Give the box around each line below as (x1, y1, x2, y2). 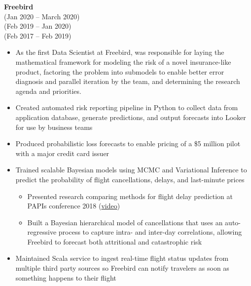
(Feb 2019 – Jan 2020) (4, 21, 72, 31)
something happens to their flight (15, 272, 116, 283)
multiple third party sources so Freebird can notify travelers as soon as (15, 263, 229, 273)
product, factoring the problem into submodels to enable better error (15, 66, 224, 77)
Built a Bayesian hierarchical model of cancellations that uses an (27, 217, 223, 227)
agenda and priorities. (15, 85, 81, 96)
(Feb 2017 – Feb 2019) (4, 30, 72, 41)
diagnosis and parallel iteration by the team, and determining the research (15, 76, 240, 86)
